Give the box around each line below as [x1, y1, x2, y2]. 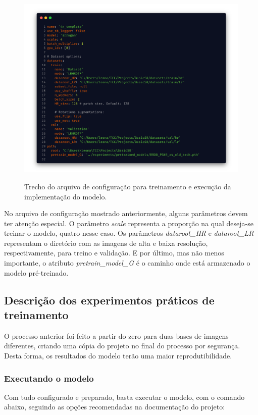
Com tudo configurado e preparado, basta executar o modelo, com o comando [4, 391, 245, 402]
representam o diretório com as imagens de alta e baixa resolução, [4, 237, 208, 248]
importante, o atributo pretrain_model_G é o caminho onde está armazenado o [4, 257, 250, 268]
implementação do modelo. [24, 191, 107, 201]
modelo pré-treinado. [4, 267, 69, 278]
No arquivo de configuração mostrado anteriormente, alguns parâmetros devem [4, 208, 248, 219]
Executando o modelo [4, 372, 94, 384]
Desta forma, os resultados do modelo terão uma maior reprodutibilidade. [4, 350, 232, 361]
